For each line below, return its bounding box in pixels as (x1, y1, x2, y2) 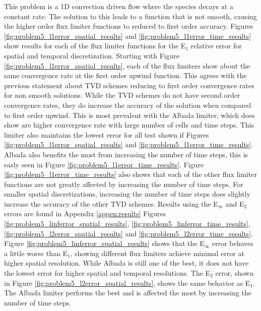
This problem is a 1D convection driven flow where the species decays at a (4, 1, 233, 11)
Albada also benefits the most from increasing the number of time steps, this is (4, 149, 248, 159)
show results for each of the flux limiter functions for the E (4, 40, 186, 51)
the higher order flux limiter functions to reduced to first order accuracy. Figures (4, 21, 253, 31)
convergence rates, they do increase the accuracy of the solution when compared (4, 99, 251, 110)
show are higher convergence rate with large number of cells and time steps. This (4, 119, 254, 130)
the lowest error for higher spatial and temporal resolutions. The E (4, 268, 211, 278)
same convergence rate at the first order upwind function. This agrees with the (4, 70, 247, 81)
